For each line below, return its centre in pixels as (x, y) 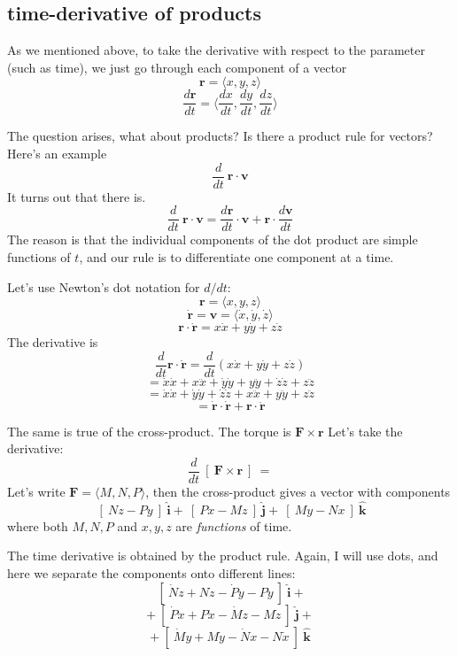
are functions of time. (234, 525)
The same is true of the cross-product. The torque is (149, 431)
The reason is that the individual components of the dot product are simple (213, 239)
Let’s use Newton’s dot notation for (104, 286)
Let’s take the (365, 431)
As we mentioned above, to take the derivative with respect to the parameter (216, 50)
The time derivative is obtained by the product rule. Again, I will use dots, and (223, 556)
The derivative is (53, 342)
